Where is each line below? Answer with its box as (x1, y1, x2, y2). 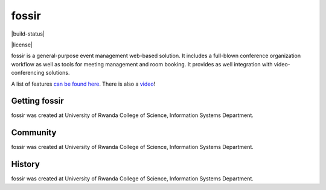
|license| (11, 41, 33, 48)
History (11, 159, 40, 169)
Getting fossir (11, 96, 64, 106)
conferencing (11, 69, 45, 77)
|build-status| (11, 30, 45, 37)
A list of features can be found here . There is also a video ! (11, 80, 156, 87)
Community (11, 127, 57, 138)
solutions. (45, 69, 70, 77)
